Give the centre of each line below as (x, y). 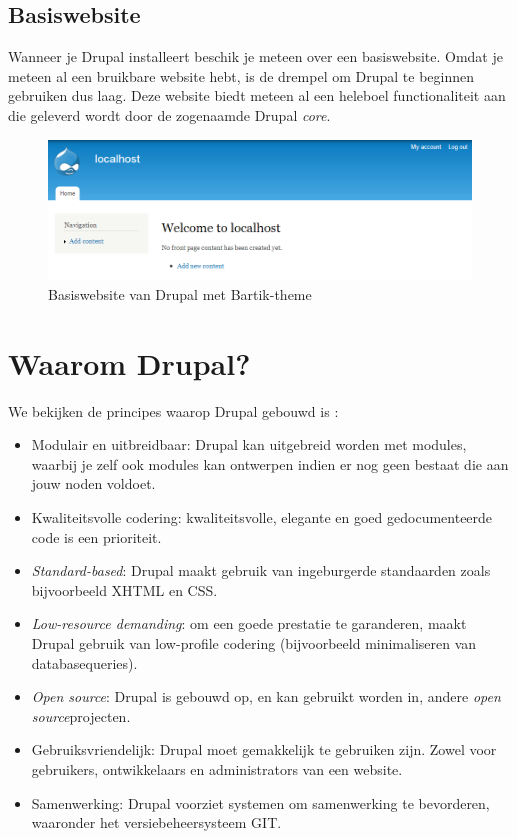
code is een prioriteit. (96, 536)
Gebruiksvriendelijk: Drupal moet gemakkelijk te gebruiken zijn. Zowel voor (264, 749)
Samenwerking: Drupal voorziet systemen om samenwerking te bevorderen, (260, 802)
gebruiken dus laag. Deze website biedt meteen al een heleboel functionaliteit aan (257, 95)
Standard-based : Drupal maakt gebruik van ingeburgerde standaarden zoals (261, 570)
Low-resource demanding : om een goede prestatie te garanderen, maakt (249, 623)
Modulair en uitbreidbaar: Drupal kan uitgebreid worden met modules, (249, 444)
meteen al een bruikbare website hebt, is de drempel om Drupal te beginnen (241, 75)
